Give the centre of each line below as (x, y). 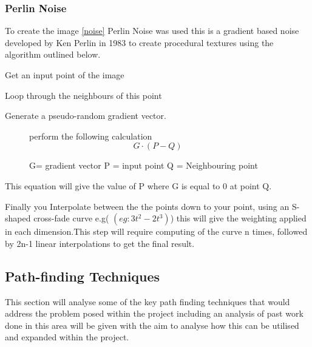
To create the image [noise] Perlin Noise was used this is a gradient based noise (152, 31)
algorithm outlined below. (53, 54)
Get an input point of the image (65, 75)
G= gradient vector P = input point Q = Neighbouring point (144, 165)
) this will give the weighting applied (238, 218)
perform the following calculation (91, 136)
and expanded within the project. (67, 337)
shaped (18, 218)
